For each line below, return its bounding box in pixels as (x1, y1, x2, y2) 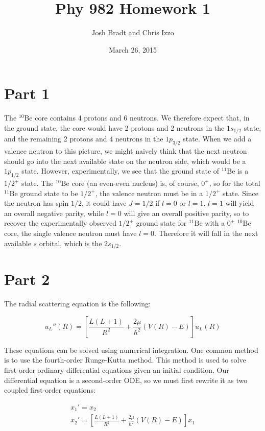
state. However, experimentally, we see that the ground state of (21, 165, 220, 176)
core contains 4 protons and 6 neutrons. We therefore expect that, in (35, 112, 250, 123)
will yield (225, 198, 254, 208)
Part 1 (4, 83, 50, 104)
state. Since (222, 187, 259, 198)
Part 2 (4, 269, 50, 290)
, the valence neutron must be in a (95, 187, 203, 198)
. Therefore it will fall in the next (154, 228, 258, 238)
